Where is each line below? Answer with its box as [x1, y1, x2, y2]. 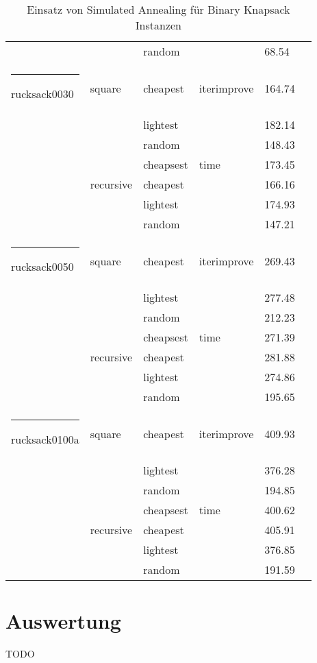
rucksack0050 [11, 258, 74, 274]
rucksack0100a [11, 431, 79, 447]
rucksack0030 [11, 86, 74, 101]
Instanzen [135, 17, 181, 33]
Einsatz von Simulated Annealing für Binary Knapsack [27, 1, 290, 17]
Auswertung [5, 607, 121, 635]
